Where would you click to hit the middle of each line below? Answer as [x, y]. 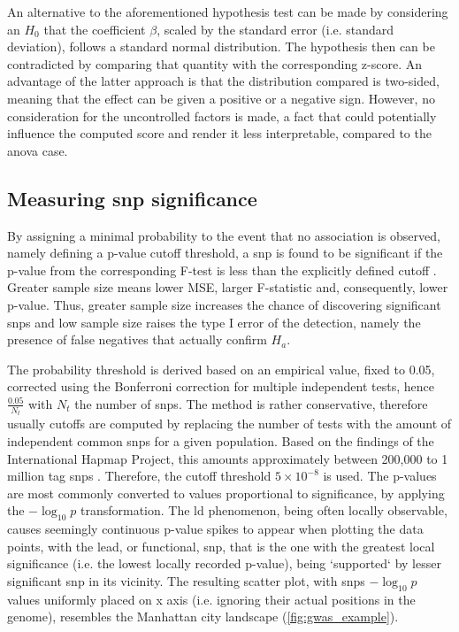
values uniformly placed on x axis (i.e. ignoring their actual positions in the [211, 599]
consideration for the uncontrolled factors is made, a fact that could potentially [222, 116]
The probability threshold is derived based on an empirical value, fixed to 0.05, [221, 369]
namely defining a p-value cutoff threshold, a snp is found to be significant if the [225, 253]
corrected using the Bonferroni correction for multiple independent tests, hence [221, 386]
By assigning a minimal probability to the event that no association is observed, [224, 235]
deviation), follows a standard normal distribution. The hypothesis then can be [221, 46]
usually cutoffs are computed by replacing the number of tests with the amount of [229, 424]
